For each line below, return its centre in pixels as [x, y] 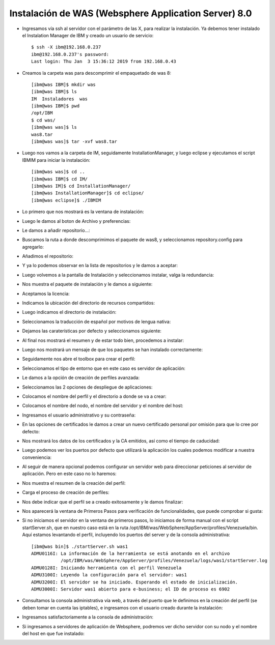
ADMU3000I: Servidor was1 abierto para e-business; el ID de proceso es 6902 [131, 589]
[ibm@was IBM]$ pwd [56, 106]
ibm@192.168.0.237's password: [70, 54]
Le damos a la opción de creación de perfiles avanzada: [81, 378]
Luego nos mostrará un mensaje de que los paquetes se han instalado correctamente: [113, 349]
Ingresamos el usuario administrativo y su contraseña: [79, 415]
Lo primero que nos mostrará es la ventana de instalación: [83, 212]
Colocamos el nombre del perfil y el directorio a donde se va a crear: [94, 396]
